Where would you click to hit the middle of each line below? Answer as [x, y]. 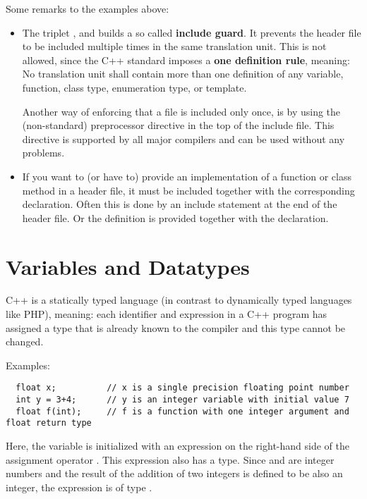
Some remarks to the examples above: [88, 8]
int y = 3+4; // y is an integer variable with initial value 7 [182, 400]
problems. [43, 153]
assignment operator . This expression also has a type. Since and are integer [170, 459]
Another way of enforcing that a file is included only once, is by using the [181, 111]
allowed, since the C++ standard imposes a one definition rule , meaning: [186, 60]
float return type [49, 423]
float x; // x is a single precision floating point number [182, 388]
